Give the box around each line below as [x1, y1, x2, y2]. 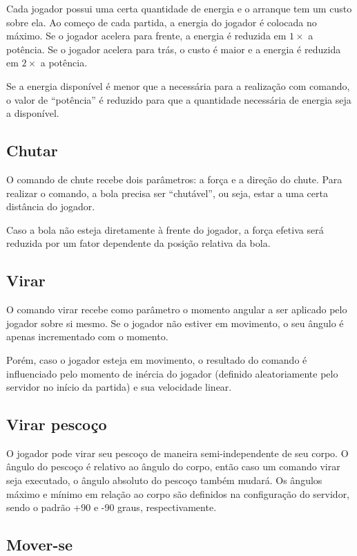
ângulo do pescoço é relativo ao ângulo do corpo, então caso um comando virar [6, 459, 340, 474]
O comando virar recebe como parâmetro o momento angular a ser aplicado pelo [6, 302, 347, 317]
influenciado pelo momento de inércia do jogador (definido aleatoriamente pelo [6, 366, 338, 380]
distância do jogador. [6, 199, 95, 214]
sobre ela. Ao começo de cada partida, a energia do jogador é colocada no [6, 15, 317, 29]
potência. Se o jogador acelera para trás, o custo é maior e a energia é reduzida [6, 41, 341, 56]
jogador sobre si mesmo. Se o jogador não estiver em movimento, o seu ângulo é [6, 315, 344, 330]
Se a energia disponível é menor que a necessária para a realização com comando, [6, 78, 350, 93]
